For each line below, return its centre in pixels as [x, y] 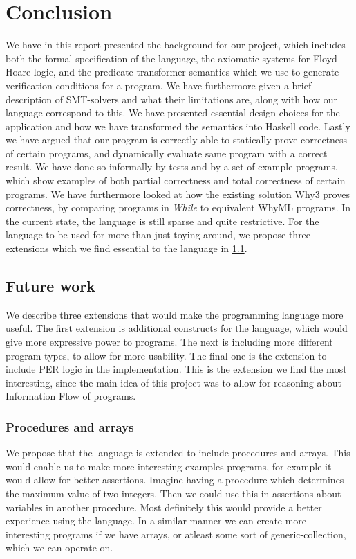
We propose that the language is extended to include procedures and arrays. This [178, 453]
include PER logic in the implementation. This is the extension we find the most [176, 369]
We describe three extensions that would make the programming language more [175, 314]
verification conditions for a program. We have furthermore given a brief [159, 85]
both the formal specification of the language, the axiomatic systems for [158, 58]
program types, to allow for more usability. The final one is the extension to [166, 355]
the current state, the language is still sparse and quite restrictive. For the [162, 221]
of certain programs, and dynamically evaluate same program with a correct [167, 153]
